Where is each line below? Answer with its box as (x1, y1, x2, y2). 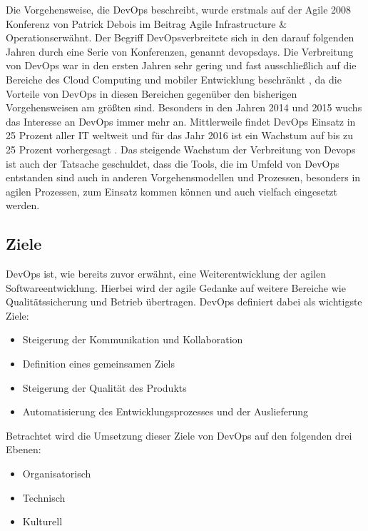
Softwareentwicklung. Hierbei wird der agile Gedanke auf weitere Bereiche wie (6, 280, 346, 295)
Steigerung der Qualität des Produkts (22, 380, 187, 395)
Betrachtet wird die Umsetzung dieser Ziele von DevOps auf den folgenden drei (6, 428, 352, 442)
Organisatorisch (22, 466, 91, 481)
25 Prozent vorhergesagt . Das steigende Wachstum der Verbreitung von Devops (6, 141, 356, 156)
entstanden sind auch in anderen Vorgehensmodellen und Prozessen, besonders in (6, 170, 361, 185)
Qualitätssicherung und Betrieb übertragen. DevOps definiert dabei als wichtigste (6, 294, 362, 309)
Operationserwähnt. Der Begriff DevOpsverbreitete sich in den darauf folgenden (6, 30, 354, 45)
